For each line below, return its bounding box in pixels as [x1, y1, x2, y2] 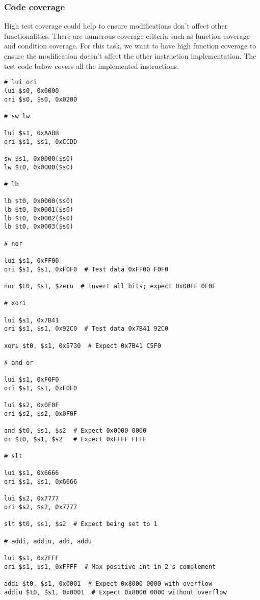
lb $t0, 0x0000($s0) [4, 197, 74, 205]
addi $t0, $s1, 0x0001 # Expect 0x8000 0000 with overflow [4, 580, 213, 587]
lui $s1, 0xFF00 [4, 257, 59, 264]
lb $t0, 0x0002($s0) [4, 214, 74, 222]
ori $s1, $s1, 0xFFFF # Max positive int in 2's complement [4, 563, 216, 570]
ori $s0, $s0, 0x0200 [4, 95, 77, 103]
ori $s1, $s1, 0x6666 [4, 478, 77, 486]
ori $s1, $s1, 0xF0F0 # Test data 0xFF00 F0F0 [4, 265, 169, 273]
